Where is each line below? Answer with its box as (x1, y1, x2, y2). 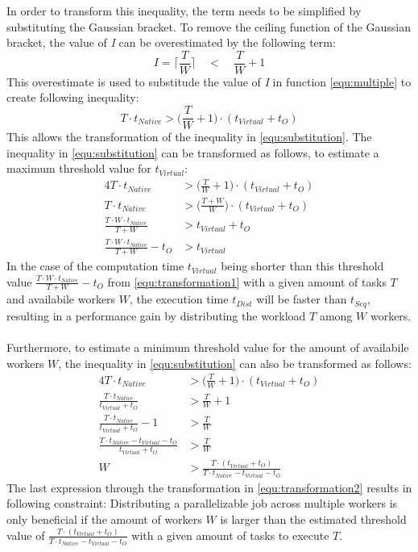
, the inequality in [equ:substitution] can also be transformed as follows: (58, 354, 412, 371)
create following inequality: (6, 89, 139, 106)
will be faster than (256, 291, 347, 307)
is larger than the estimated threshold (220, 511, 407, 528)
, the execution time (129, 291, 229, 307)
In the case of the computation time (6, 257, 184, 274)
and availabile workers (6, 291, 116, 307)
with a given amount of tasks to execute (131, 526, 329, 543)
